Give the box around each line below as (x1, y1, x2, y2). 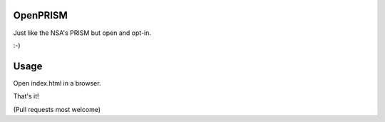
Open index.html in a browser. (13, 78, 101, 87)
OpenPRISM (13, 9, 68, 21)
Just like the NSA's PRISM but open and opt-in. (13, 29, 152, 37)
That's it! (13, 92, 39, 101)
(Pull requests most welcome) (13, 105, 101, 113)
